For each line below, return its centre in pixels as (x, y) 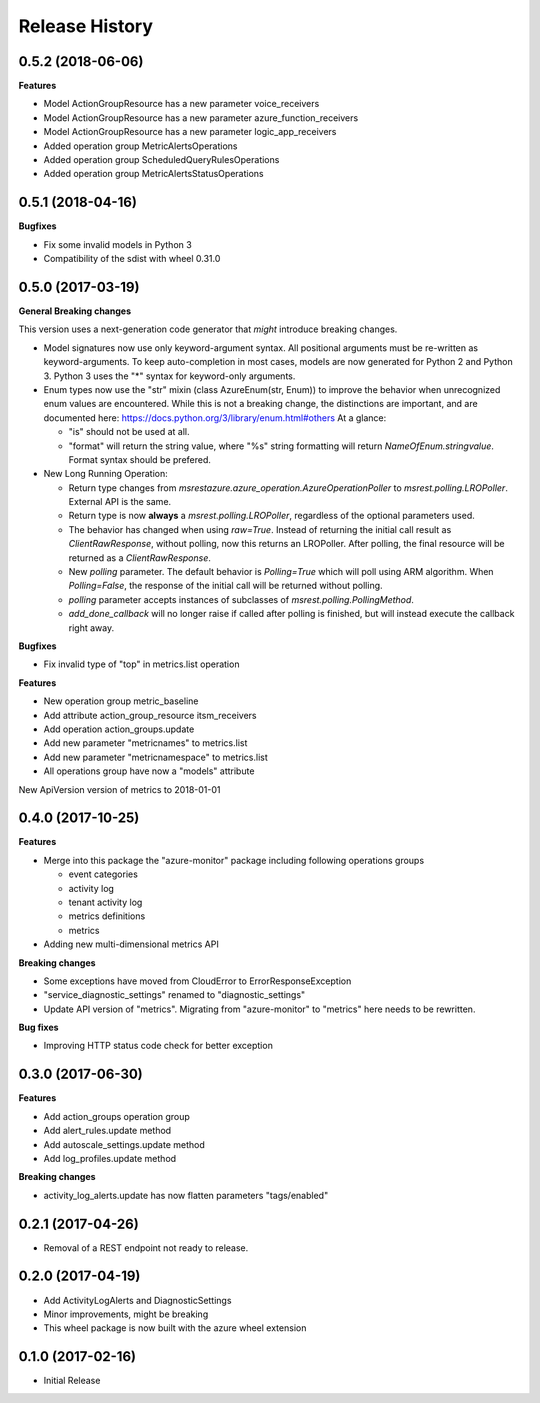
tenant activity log (105, 902)
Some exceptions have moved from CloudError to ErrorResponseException (197, 981)
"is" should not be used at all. (129, 432)
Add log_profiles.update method (110, 1158)
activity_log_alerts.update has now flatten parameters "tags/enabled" (186, 1195)
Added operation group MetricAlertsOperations (140, 146)
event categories (103, 874)
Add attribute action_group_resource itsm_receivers (150, 715)
